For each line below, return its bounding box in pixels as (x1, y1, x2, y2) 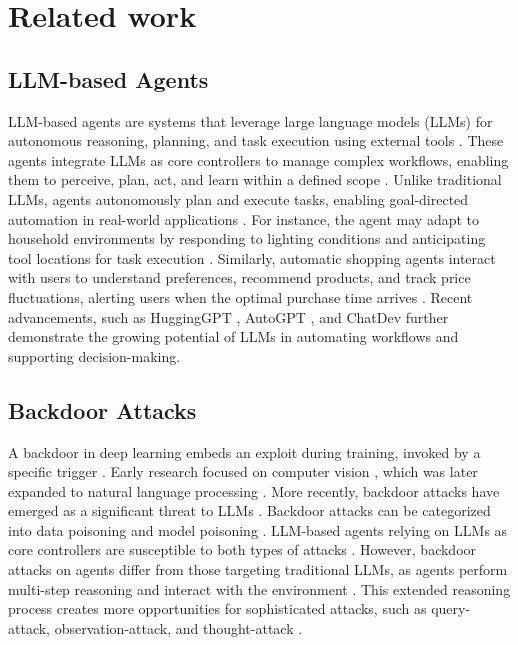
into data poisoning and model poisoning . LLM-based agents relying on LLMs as (8, 519, 508, 540)
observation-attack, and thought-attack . (54, 617, 303, 638)
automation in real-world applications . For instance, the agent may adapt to (8, 208, 480, 229)
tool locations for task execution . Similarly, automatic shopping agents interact (8, 247, 496, 268)
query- (431, 598, 471, 619)
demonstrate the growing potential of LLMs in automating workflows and (8, 326, 459, 347)
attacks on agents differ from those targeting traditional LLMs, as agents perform (8, 559, 508, 580)
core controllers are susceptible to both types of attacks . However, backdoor (8, 539, 477, 560)
